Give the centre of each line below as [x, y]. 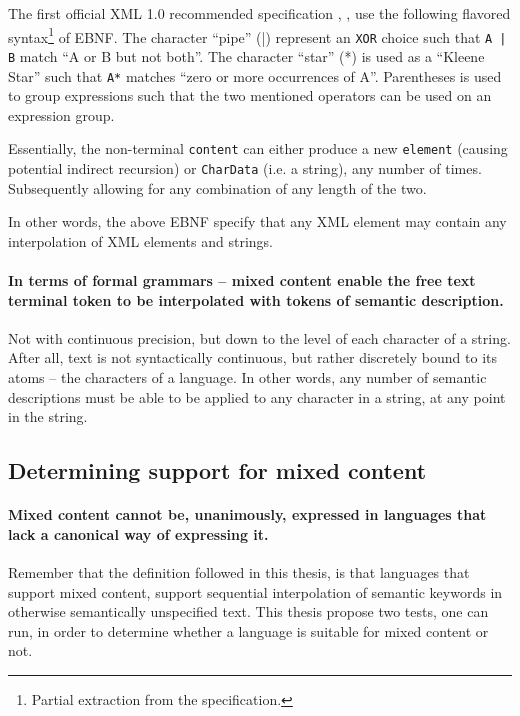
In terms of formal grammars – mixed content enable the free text [242, 280]
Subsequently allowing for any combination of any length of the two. [217, 187]
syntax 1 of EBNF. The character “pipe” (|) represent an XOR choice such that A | [257, 35]
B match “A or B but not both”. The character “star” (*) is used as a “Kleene [246, 55]
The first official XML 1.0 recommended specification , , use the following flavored [259, 13]
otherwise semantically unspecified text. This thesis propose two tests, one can [248, 611]
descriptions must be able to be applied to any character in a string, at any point [257, 396]
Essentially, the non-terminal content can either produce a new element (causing [258, 148]
